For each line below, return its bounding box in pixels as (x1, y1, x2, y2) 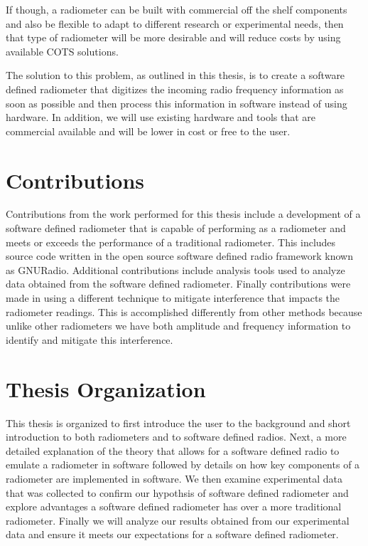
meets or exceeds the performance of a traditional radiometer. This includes (6, 234, 336, 249)
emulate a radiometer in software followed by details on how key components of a (6, 457, 360, 472)
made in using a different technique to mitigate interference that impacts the (6, 290, 340, 305)
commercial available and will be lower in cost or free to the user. (6, 123, 291, 138)
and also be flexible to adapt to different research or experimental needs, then (6, 16, 344, 31)
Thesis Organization (6, 374, 206, 403)
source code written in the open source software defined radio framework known (6, 248, 353, 263)
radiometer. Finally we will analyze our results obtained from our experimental (6, 513, 350, 527)
